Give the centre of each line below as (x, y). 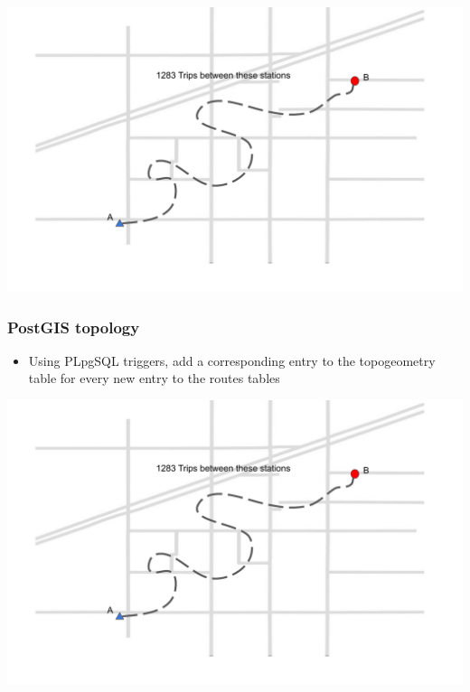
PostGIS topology (74, 327)
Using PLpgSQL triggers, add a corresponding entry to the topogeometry (232, 360)
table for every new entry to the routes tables (154, 378)
